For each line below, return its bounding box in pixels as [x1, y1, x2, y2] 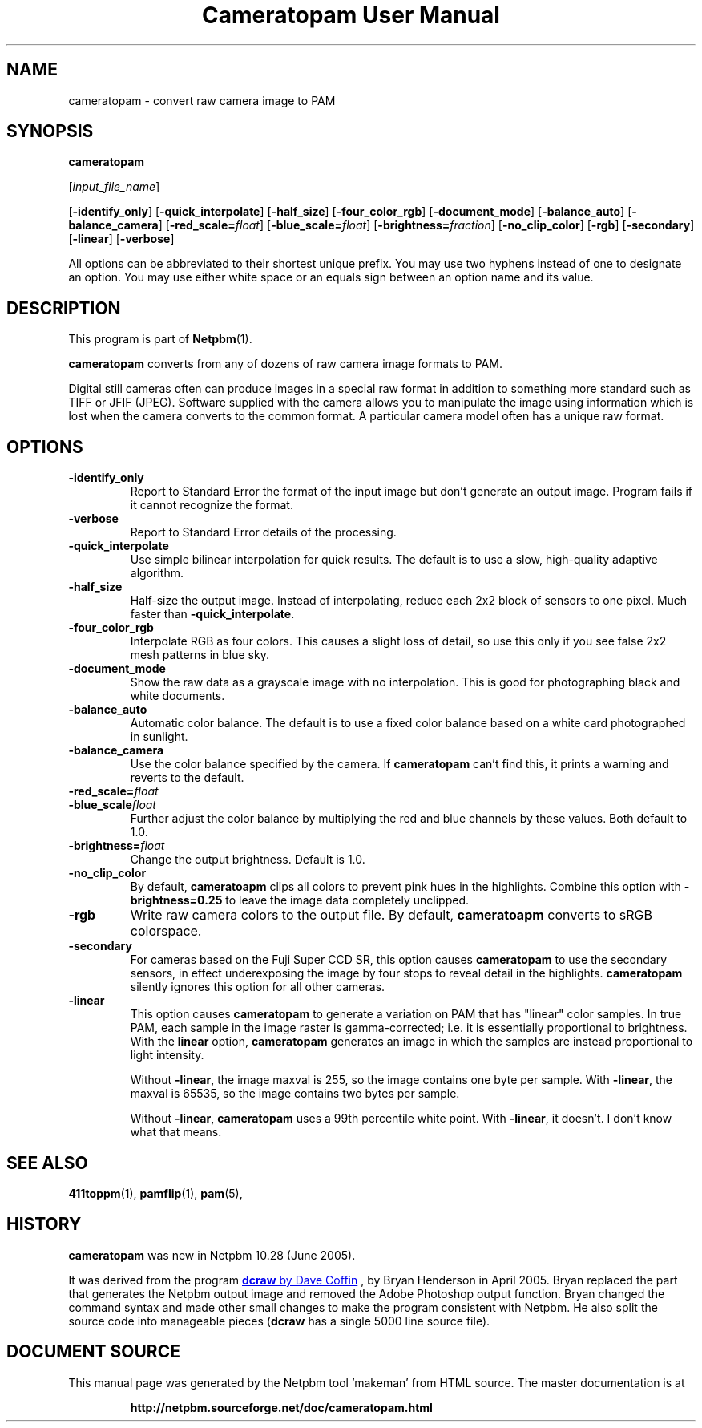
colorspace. [130, 923, 202, 940]
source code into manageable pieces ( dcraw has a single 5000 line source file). [68, 1313, 490, 1328]
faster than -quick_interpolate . [130, 607, 295, 621]
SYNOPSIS [6, 121, 94, 142]
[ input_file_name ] [68, 180, 160, 194]
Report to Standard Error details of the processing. [130, 525, 397, 540]
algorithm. [130, 566, 184, 581]
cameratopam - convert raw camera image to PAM [68, 93, 336, 107]
